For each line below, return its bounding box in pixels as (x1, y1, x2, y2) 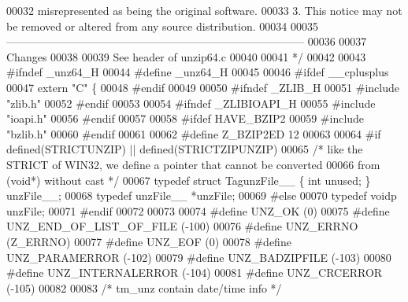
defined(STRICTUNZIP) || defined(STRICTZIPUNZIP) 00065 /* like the (6, 141, 363, 157)
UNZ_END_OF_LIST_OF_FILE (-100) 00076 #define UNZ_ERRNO (6, 218, 358, 234)
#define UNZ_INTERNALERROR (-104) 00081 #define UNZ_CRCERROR (6, 264, 383, 281)
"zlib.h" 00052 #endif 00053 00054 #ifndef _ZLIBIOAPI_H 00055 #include (6, 94, 376, 111)
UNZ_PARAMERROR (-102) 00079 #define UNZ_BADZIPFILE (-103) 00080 (6, 249, 391, 265)
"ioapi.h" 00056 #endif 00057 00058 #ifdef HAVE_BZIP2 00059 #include (6, 110, 365, 127)
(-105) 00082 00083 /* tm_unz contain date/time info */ (6, 279, 282, 296)
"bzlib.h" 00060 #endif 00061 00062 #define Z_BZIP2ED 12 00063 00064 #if (6, 125, 381, 142)
